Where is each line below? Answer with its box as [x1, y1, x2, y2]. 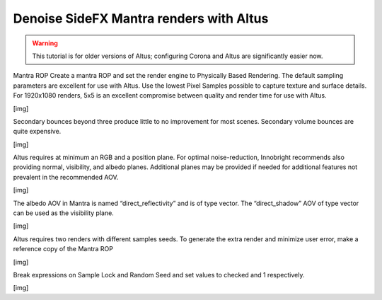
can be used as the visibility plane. [13, 209, 115, 217]
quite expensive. [13, 127, 62, 136]
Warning [32, 39, 58, 47]
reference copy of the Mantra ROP [13, 245, 113, 253]
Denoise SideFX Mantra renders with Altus [13, 11, 269, 26]
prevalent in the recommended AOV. [13, 173, 119, 181]
